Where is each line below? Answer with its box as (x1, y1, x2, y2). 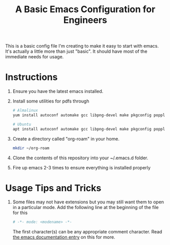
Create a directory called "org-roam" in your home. (12, 135, 120, 142)
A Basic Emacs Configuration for (15, 4, 156, 15)
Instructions (5, 72, 58, 83)
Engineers (63, 14, 108, 26)
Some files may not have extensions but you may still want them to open (12, 199, 164, 205)
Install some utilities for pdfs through (12, 98, 90, 104)
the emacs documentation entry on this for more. (12, 234, 116, 240)
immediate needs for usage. (5, 54, 64, 60)
